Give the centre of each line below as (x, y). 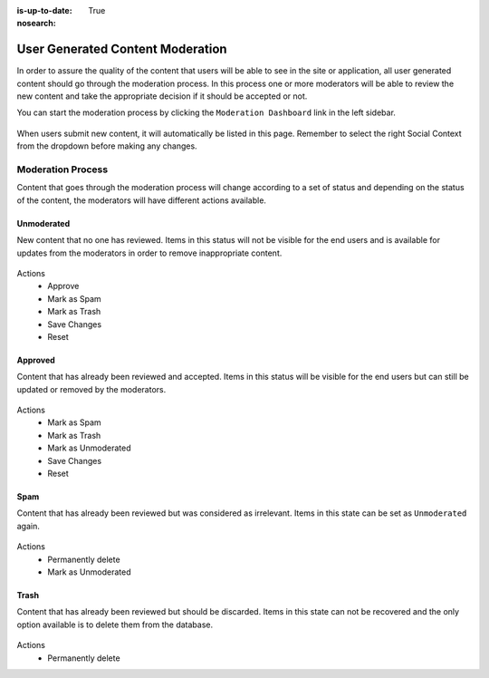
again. (29, 526)
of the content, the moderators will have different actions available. (142, 200)
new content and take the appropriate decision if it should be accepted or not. (162, 96)
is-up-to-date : (44, 10)
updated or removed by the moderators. (91, 389)
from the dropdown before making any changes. (107, 146)
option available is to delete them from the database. (115, 625)
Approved (36, 360)
